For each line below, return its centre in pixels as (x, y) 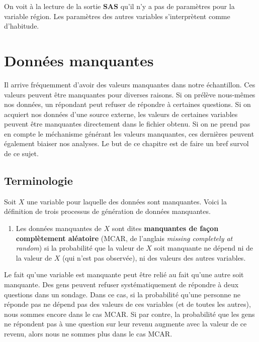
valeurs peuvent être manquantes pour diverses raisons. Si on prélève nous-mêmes (130, 94)
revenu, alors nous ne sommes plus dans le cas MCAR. (88, 333)
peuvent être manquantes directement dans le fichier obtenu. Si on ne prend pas (127, 124)
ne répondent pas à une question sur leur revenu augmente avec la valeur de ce (125, 324)
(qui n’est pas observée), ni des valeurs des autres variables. (154, 257)
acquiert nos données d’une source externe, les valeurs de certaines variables (121, 114)
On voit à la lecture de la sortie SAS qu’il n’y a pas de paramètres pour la (119, 6)
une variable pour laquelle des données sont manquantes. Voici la (127, 201)
